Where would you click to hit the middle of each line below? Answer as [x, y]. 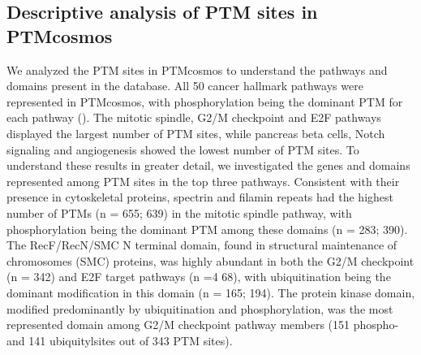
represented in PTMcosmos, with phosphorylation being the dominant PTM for [205, 101]
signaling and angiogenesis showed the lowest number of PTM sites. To [183, 149]
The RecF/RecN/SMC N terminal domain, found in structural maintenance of [202, 245]
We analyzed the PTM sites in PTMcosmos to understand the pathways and [197, 69]
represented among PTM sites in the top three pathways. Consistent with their [203, 181]
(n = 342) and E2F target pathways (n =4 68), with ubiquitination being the [199, 277]
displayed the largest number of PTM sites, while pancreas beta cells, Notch [196, 133]
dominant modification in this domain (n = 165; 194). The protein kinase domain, [211, 292]
